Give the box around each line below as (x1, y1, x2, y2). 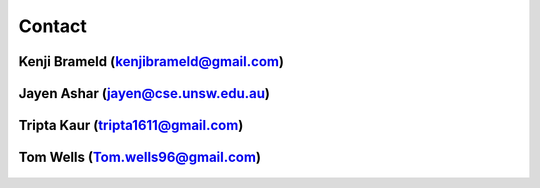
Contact (18, 15, 87, 37)
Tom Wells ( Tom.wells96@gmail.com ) (18, 149, 262, 166)
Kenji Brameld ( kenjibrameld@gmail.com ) (18, 53, 285, 70)
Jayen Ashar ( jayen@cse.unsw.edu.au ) (18, 85, 270, 102)
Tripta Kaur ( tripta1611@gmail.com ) (18, 117, 244, 134)
